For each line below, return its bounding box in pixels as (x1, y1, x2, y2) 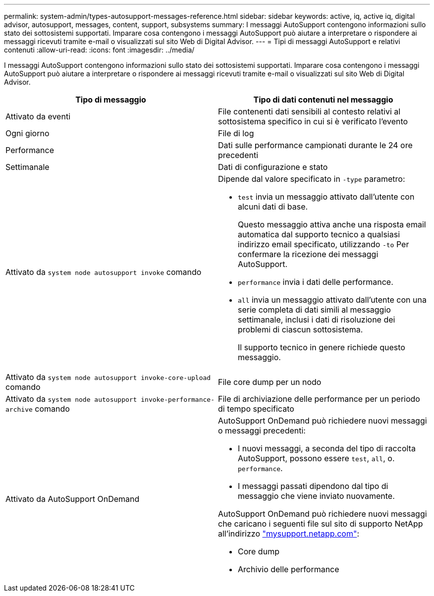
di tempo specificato (218, 404, 294, 414)
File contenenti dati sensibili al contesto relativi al (218, 107, 401, 116)
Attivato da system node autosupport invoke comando (5, 267, 202, 277)
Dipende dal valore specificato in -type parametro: (218, 174, 405, 184)
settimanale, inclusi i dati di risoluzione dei (238, 315, 395, 325)
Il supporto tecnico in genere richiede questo (238, 342, 405, 352)
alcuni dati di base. (238, 202, 308, 212)
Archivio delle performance (238, 564, 339, 574)
